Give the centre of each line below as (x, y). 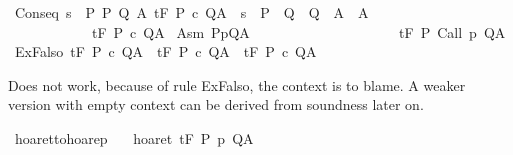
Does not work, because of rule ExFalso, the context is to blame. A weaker (237, 84)
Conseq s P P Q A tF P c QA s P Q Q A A (191, 12)
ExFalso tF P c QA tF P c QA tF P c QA (165, 51)
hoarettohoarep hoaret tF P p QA (134, 137)
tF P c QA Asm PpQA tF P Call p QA (298, 31)
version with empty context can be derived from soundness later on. (216, 104)
